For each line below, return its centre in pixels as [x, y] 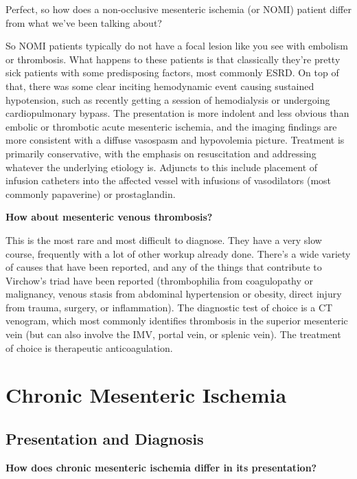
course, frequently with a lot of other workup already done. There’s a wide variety [178, 253]
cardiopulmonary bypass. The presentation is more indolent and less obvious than [177, 113]
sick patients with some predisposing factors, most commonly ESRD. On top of [172, 73]
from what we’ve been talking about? [84, 22]
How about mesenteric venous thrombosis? [109, 217]
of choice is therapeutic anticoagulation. [89, 347]
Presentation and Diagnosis [105, 439]
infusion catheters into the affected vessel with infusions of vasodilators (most [169, 180]
